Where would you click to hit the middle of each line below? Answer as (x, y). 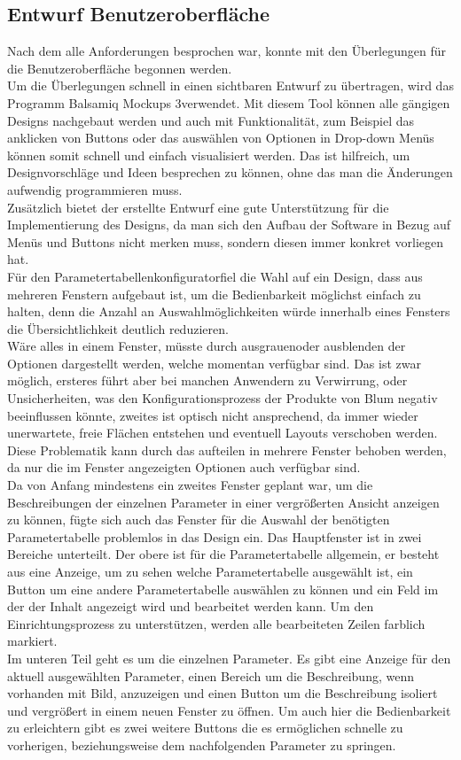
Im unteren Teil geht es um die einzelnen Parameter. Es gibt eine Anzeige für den (229, 658)
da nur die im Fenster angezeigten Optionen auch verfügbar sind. (184, 467)
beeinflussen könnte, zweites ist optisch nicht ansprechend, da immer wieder (213, 415)
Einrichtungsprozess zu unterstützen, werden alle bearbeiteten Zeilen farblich (216, 623)
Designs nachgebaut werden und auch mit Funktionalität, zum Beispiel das (211, 120)
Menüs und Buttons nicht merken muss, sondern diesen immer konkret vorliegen (225, 241)
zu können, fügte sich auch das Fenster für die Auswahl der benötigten (199, 520)
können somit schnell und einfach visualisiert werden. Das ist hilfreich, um (209, 155)
